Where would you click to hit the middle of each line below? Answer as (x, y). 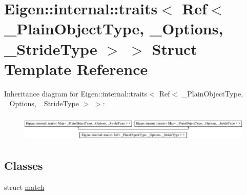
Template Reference (76, 69)
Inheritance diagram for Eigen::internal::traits (76, 93)
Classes (24, 165)
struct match (24, 187)
